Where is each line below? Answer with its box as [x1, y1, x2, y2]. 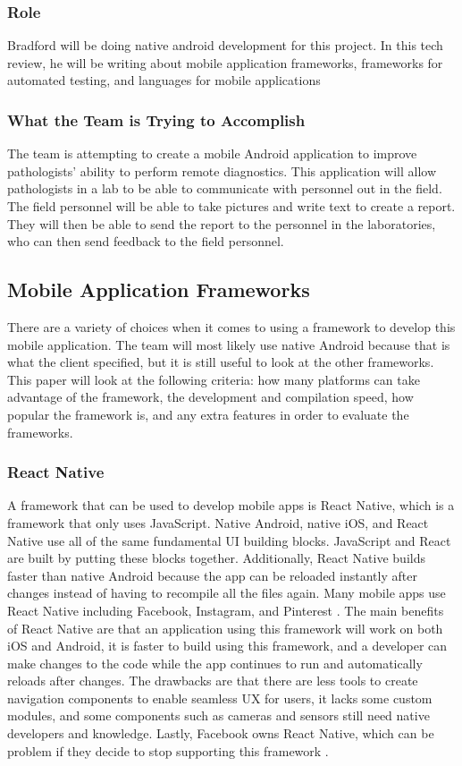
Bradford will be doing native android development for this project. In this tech [7, 36, 443, 55]
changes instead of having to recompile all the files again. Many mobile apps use [7, 583, 446, 602]
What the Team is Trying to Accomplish [7, 108, 306, 131]
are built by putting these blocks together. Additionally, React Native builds [7, 549, 425, 567]
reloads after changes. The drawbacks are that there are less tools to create [7, 671, 418, 690]
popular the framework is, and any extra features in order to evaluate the [7, 404, 409, 423]
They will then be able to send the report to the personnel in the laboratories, [7, 214, 436, 233]
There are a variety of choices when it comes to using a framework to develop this [7, 317, 456, 336]
